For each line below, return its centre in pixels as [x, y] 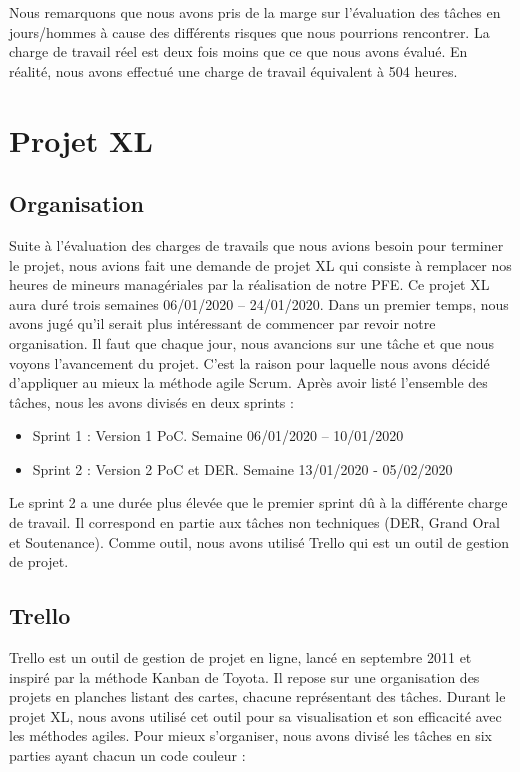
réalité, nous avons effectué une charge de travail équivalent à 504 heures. [233, 70]
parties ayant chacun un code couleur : [127, 755]
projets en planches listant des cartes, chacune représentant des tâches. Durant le [257, 696]
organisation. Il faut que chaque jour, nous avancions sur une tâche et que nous [252, 342]
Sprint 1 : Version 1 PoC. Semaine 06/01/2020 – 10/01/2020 [218, 435]
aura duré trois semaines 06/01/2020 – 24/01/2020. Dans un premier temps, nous [259, 303]
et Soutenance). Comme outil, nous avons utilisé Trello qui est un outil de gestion [259, 541]
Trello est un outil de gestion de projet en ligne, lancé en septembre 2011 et [240, 657]
